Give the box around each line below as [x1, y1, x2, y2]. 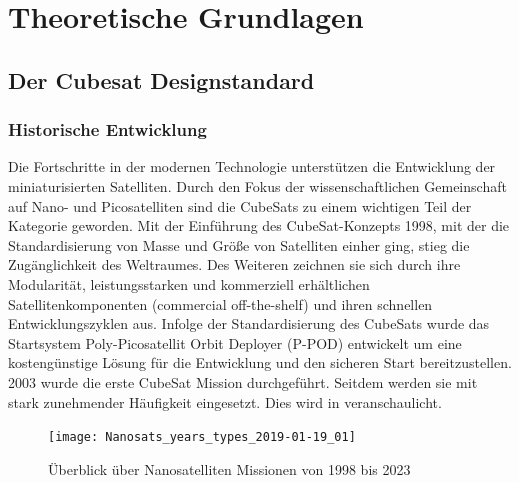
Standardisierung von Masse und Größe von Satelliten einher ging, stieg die [8, 234, 470, 255]
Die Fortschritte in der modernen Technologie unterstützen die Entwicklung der [8, 156, 496, 177]
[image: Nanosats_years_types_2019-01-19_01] [48, 430, 356, 445]
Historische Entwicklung [8, 117, 207, 142]
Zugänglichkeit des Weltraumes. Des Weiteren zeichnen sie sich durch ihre [8, 254, 461, 275]
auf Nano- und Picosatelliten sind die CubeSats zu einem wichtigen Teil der [8, 195, 472, 216]
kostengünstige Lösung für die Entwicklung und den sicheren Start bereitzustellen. [8, 352, 512, 373]
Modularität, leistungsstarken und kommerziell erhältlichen [8, 273, 370, 294]
